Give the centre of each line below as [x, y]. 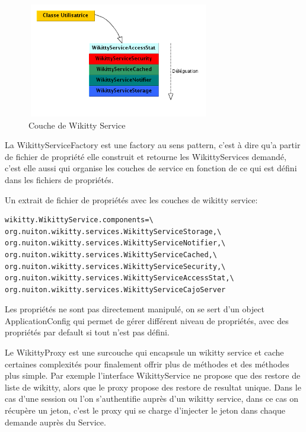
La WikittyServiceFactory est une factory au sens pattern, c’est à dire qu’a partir [153, 145]
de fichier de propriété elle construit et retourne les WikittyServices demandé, [146, 156]
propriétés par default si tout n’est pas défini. [87, 332]
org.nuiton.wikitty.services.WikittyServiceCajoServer [115, 289]
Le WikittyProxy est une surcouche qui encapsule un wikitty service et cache [144, 352]
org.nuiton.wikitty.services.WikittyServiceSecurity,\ [115, 266]
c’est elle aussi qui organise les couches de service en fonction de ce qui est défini [151, 168]
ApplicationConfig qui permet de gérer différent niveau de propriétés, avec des [147, 320]
